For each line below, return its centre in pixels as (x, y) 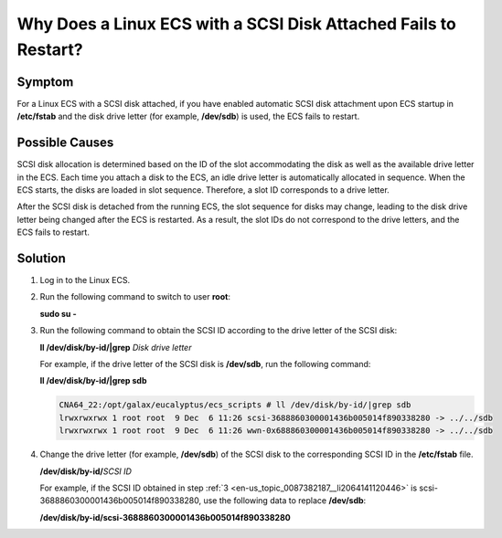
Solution (41, 258)
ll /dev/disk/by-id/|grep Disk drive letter (116, 347)
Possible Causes (65, 143)
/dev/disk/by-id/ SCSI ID (86, 471)
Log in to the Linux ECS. (85, 280)
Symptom (45, 82)
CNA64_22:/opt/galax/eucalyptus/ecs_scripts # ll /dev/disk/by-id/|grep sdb (235, 405)
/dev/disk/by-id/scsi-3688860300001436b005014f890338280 (166, 517)
